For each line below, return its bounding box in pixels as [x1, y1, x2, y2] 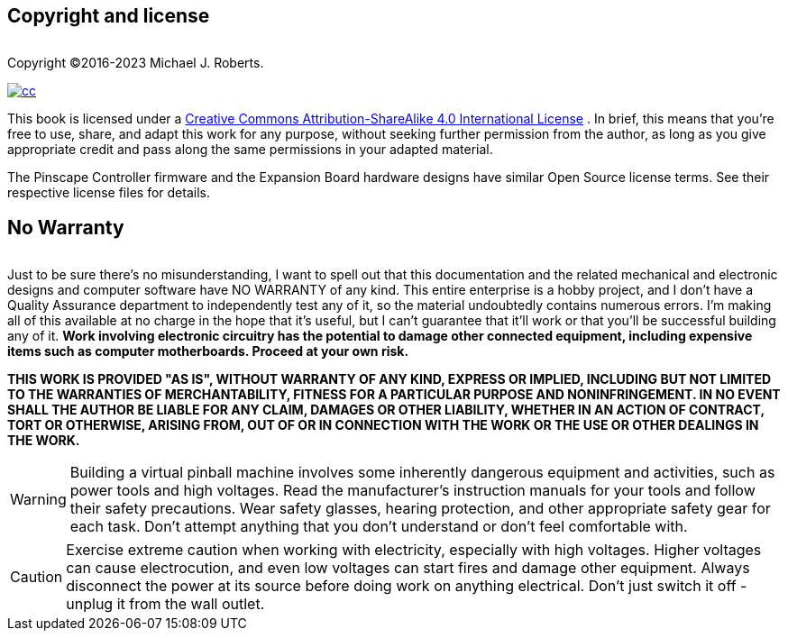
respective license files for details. [7, 185, 210, 201]
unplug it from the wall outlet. [66, 595, 265, 614]
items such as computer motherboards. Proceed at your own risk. [7, 343, 409, 360]
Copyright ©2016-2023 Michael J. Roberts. [7, 55, 264, 71]
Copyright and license [7, 5, 210, 27]
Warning [10, 490, 67, 509]
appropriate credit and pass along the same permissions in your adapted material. [7, 141, 493, 158]
